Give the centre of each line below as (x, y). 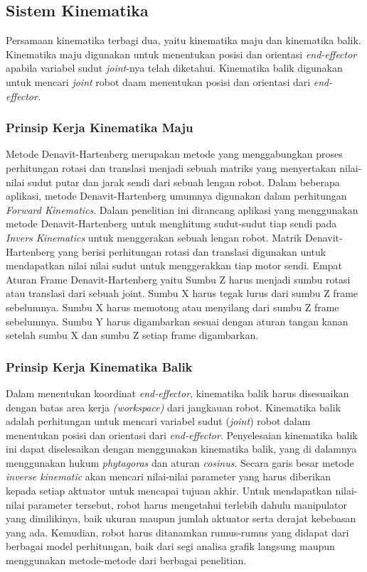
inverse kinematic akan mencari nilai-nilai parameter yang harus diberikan (169, 476)
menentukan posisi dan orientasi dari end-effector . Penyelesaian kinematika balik (182, 435)
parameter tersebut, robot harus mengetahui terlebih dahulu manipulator (188, 504)
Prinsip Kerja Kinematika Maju (100, 128)
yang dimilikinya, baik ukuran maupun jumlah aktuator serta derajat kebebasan (181, 518)
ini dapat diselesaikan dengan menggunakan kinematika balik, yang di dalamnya (181, 449)
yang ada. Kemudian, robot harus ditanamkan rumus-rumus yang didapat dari (177, 532)
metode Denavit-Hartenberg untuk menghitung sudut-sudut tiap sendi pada (171, 223)
